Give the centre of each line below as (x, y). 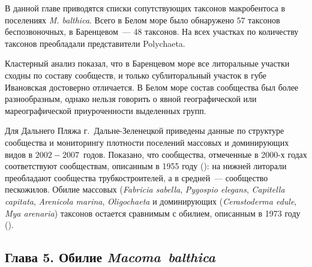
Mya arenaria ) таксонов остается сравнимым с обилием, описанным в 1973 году (153, 213)
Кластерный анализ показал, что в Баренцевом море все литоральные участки (147, 63)
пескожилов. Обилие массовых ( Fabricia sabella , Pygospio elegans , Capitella (145, 189)
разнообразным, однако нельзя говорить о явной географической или (131, 99)
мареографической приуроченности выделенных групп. (106, 110)
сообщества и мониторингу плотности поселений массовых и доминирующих (147, 142)
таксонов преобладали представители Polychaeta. (95, 43)
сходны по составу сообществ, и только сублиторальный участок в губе (136, 75)
